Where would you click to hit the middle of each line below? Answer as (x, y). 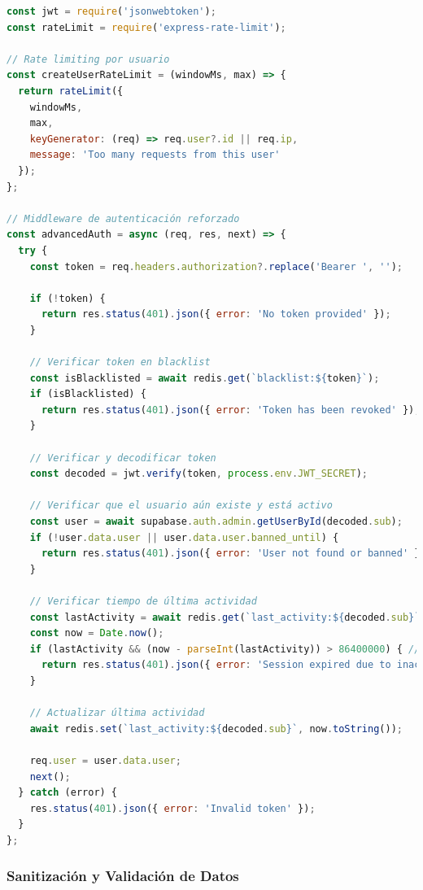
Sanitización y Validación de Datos (123, 876)
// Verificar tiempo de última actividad (143, 601)
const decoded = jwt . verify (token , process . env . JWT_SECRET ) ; (198, 474)
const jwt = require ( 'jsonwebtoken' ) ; (111, 11)
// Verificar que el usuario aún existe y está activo (181, 506)
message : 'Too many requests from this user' (155, 155)
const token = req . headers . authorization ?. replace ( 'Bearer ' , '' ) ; (216, 266)
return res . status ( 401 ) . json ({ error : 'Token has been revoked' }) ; (231, 410)
